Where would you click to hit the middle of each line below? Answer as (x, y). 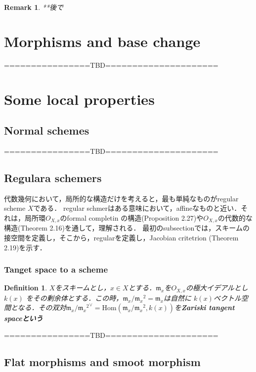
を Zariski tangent (205, 307)
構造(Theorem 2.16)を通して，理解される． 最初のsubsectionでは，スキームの (127, 228)
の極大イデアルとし (217, 288)
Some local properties (79, 99)
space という (23, 318)
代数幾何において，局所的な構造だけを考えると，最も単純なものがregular (121, 198)
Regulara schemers (53, 177)
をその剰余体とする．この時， (74, 298)
